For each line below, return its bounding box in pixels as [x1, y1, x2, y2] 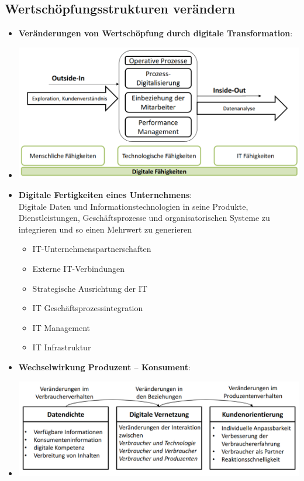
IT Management [32, 321, 90, 333]
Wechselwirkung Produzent [18, 360, 132, 373]
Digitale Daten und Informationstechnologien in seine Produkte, [18, 200, 248, 212]
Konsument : [141, 360, 191, 373]
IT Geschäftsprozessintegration [32, 302, 143, 314]
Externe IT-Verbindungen [32, 262, 125, 274]
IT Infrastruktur [32, 341, 91, 353]
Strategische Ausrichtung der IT [32, 282, 147, 294]
